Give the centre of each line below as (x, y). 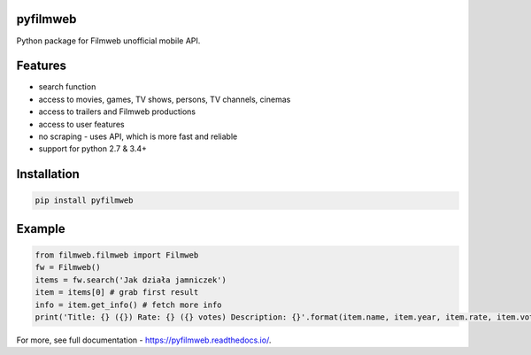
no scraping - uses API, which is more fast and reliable (138, 136)
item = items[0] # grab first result (117, 293)
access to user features (81, 124)
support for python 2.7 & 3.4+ (93, 149)
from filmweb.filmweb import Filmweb (117, 255)
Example (41, 229)
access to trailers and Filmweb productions (117, 112)
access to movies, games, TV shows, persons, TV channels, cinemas (165, 99)
